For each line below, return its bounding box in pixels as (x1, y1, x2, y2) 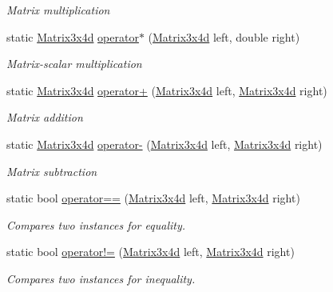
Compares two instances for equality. (6, 216, 186, 233)
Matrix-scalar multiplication (6, 55, 142, 72)
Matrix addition (6, 109, 83, 126)
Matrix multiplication (6, 2, 110, 18)
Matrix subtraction (6, 162, 97, 179)
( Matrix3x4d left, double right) (148, 28, 300, 45)
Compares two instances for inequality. (6, 270, 196, 286)
